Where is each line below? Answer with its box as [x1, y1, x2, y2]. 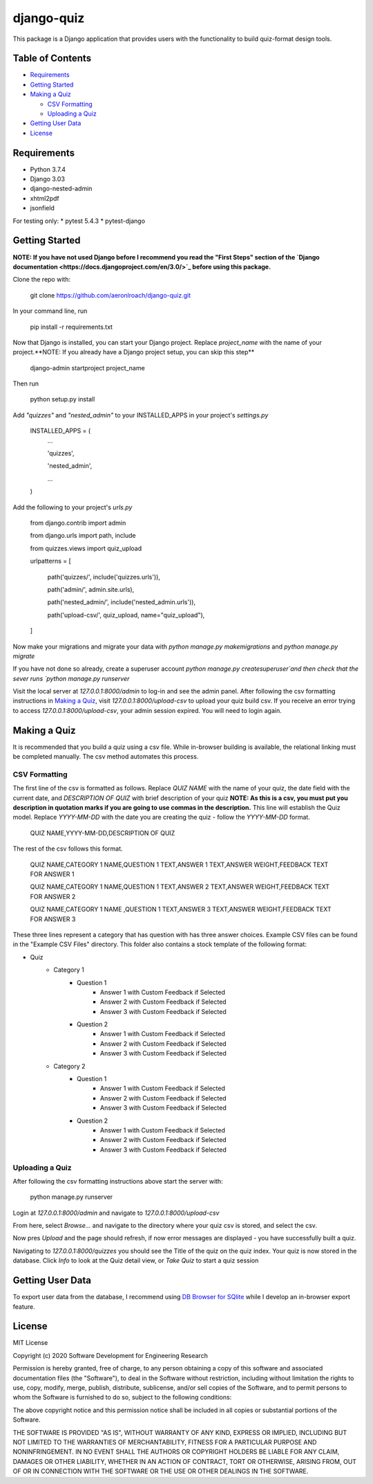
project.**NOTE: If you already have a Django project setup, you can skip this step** [12, 348, 255, 356]
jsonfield [30, 204, 55, 212]
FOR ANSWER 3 [30, 914, 76, 923]
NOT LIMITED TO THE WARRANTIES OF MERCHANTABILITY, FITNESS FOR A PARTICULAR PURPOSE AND [12, 1438, 317, 1446]
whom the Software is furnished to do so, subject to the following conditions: [12, 1393, 232, 1402]
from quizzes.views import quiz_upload [30, 544, 142, 552]
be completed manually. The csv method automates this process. [12, 752, 199, 761]
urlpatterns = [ [30, 557, 72, 565]
